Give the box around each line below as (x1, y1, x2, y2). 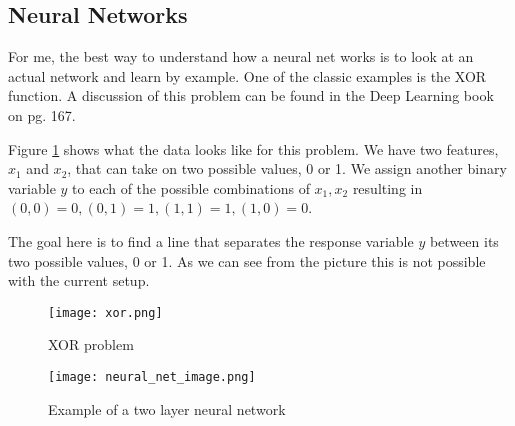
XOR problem (48, 334, 134, 355)
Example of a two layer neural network (48, 398, 286, 419)
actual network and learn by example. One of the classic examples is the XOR (8, 65, 487, 86)
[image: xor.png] (48, 305, 163, 320)
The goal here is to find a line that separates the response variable (8, 230, 414, 251)
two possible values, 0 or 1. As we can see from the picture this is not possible (8, 250, 486, 271)
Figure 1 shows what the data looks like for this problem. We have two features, (8, 138, 499, 159)
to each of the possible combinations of (72, 177, 310, 198)
